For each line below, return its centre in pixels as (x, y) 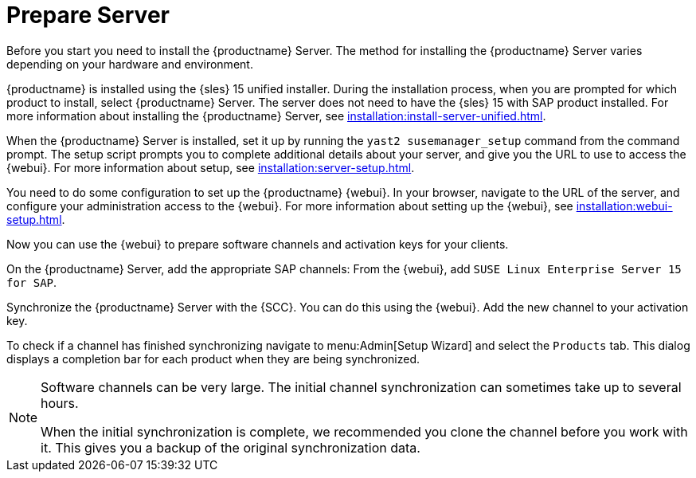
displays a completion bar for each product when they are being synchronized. (213, 358)
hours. (60, 403)
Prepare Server (88, 15)
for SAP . (32, 282)
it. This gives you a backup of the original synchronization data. (231, 447)
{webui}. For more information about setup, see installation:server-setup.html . (211, 167)
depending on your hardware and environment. (130, 64)
